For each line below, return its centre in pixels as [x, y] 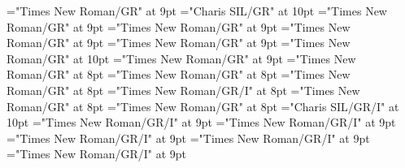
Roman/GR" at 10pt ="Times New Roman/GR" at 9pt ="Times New [181, 58]
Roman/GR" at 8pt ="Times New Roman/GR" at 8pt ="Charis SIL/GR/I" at [203, 106]
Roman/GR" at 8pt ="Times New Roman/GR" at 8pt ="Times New [179, 74]
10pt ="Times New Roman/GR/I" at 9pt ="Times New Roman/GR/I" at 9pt [201, 122]
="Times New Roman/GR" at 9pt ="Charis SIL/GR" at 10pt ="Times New [197, 11]
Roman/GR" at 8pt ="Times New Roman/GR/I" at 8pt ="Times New [183, 90]
